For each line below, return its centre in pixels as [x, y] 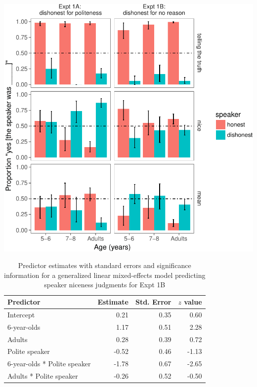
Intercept [21, 314]
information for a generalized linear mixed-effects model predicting [105, 275]
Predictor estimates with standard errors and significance [105, 265]
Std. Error [153, 302]
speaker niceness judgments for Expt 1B [105, 285]
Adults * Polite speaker [43, 376]
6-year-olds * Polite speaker [49, 364]
